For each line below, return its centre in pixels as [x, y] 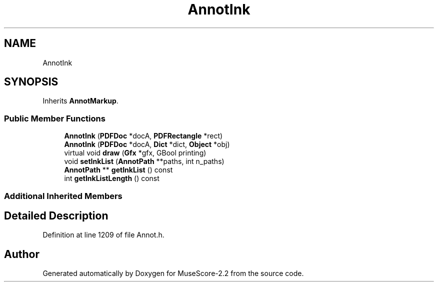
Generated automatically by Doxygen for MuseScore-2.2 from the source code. [173, 273]
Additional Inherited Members [63, 196]
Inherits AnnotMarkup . [80, 101]
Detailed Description [56, 215]
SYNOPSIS [31, 82]
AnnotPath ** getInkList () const [118, 170]
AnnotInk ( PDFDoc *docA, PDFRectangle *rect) [143, 136]
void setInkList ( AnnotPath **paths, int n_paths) [144, 161]
